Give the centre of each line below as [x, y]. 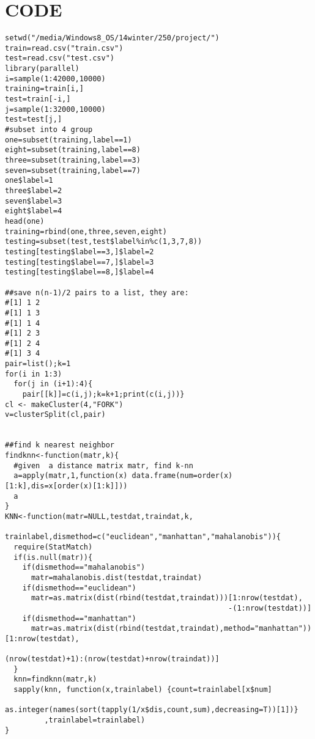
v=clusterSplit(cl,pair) [55, 415]
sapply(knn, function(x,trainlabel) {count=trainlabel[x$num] [143, 690]
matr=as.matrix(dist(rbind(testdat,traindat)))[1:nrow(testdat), [167, 598]
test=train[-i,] [38, 99]
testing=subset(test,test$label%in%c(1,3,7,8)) [104, 242]
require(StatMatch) [53, 547]
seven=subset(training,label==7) [73, 170]
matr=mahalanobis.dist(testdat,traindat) [117, 577]
